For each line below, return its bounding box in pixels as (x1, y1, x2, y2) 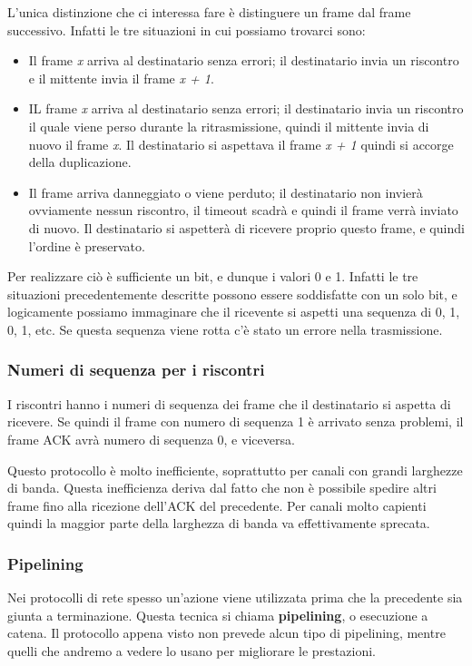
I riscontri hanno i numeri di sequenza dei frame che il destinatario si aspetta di (7, 394, 451, 413)
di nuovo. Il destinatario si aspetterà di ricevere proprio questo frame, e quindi (28, 218, 465, 237)
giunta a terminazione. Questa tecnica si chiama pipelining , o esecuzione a (7, 605, 428, 624)
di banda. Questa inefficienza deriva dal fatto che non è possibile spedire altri (7, 478, 437, 497)
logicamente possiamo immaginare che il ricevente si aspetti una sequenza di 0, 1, (7, 302, 460, 321)
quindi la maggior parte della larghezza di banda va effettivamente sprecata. (7, 514, 430, 533)
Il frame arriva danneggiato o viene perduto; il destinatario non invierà (28, 182, 423, 201)
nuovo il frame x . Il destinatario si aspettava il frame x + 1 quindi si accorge (28, 134, 454, 153)
